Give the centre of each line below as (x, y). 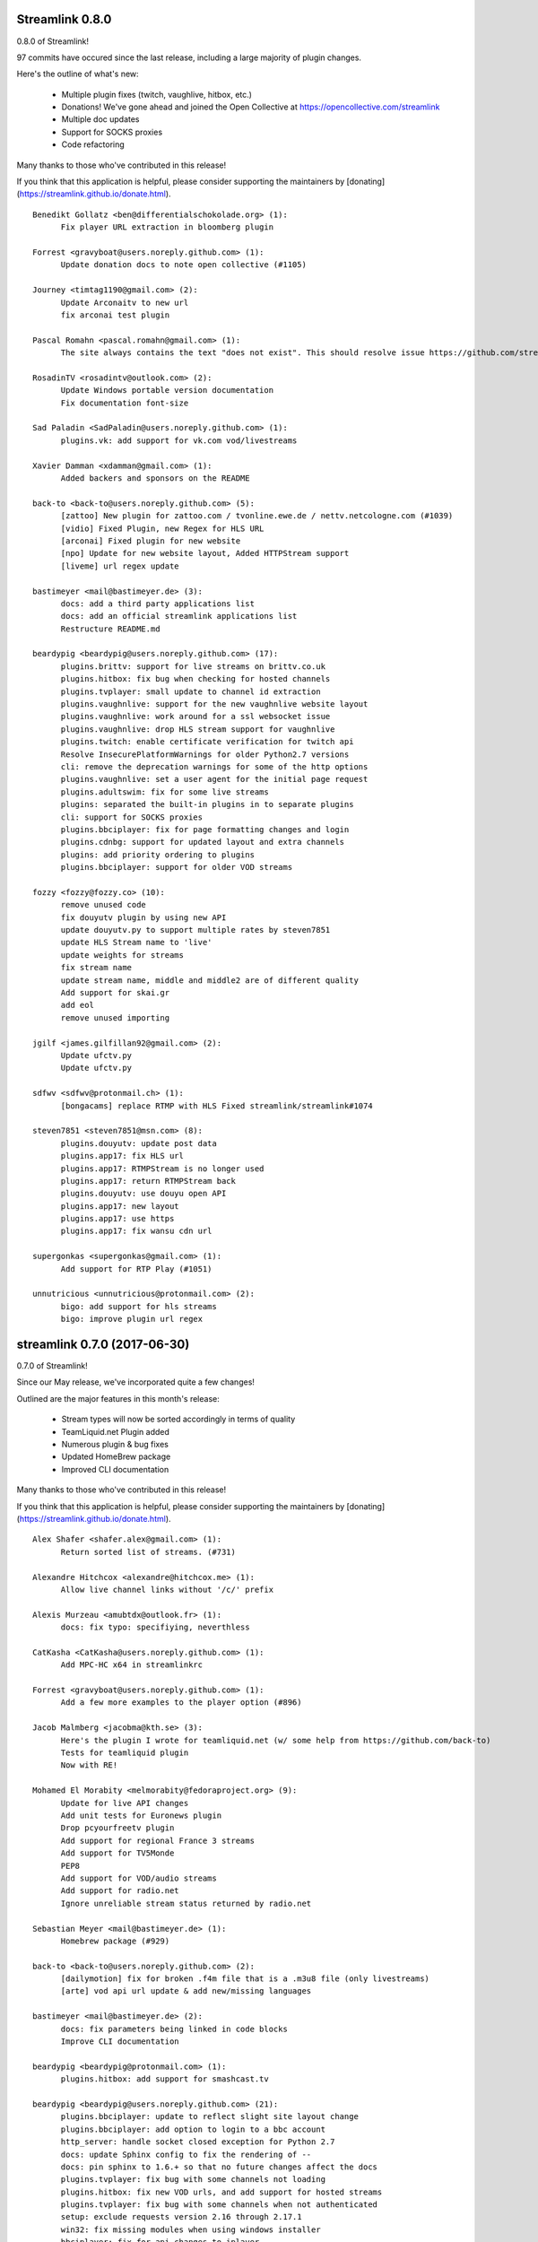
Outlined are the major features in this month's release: (118, 1398)
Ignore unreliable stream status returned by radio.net (186, 1903)
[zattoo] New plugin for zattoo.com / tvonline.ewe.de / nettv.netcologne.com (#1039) (257, 516)
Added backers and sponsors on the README (155, 478)
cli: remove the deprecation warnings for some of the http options (214, 767)
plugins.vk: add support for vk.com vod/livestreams (179, 440)
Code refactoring (93, 144)
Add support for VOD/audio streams (139, 1878)
